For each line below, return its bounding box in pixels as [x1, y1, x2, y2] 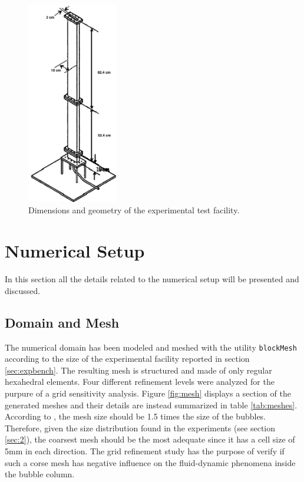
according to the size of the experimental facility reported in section [5, 352, 250, 365]
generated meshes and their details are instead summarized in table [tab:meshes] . [5, 398, 298, 411]
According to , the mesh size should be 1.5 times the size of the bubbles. [5, 410, 266, 422]
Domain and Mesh [5, 313, 120, 331]
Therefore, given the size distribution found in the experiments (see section [5, 421, 276, 434]
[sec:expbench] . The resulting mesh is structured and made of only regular [5, 364, 272, 376]
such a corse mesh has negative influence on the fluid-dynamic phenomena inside [5, 456, 296, 468]
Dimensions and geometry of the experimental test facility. [28, 204, 240, 216]
